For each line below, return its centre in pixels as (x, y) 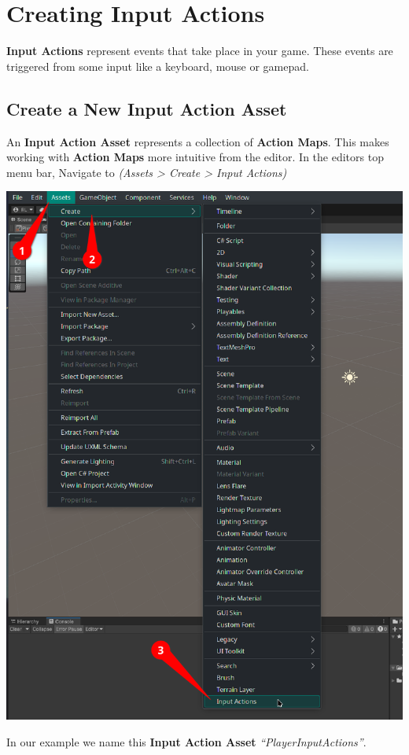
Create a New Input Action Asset (147, 108)
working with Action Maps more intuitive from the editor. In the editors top (195, 157)
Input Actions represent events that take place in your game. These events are (200, 51)
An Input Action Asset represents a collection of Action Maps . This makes (198, 141)
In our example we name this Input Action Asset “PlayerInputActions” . (186, 741)
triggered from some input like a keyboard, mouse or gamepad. (158, 66)
